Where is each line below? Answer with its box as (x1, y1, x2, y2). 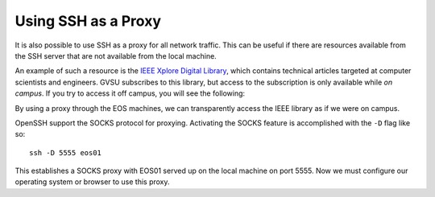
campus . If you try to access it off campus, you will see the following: (14, 88, 246, 98)
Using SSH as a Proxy (14, 12, 161, 30)
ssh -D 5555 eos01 (29, 148, 102, 157)
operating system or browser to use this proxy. (14, 177, 170, 187)
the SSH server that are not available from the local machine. (14, 51, 217, 60)
